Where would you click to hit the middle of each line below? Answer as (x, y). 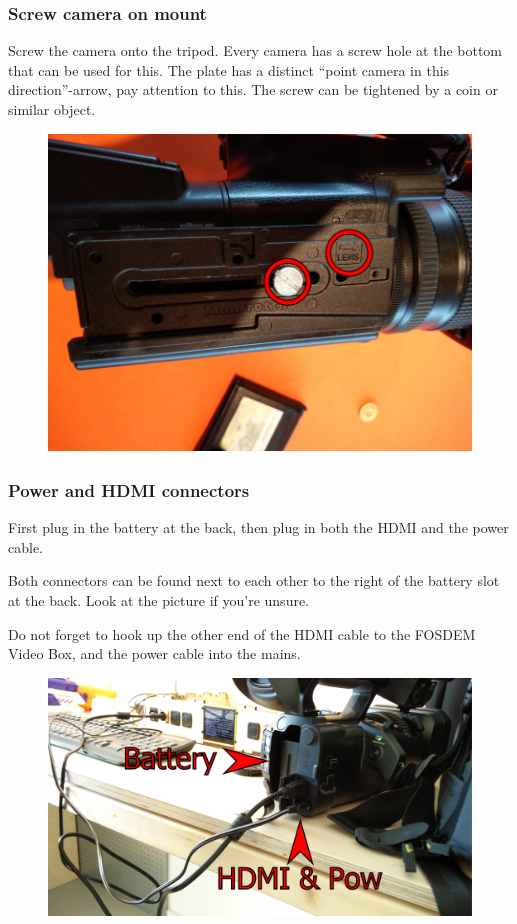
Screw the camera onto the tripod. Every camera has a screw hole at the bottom (255, 50)
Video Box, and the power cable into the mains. (154, 653)
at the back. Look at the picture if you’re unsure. (159, 599)
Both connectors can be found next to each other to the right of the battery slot (254, 580)
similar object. (52, 109)
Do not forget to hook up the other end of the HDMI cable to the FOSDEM (242, 633)
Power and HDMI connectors (129, 489)
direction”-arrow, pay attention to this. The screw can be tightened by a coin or (253, 89)
